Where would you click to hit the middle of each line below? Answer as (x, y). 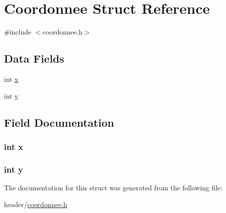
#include (18, 32)
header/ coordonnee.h (36, 204)
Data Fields (34, 58)
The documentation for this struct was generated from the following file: (113, 187)
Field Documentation (59, 122)
